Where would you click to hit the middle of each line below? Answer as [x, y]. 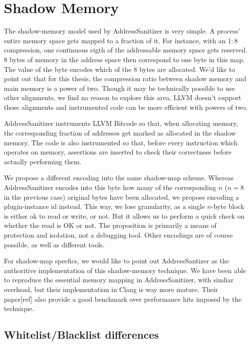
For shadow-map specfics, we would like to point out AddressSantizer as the [117, 261]
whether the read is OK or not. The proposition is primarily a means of [110, 225]
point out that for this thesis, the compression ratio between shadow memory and [125, 78]
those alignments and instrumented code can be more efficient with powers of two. [126, 107]
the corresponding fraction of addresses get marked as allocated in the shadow [120, 133]
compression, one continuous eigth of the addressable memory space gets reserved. [126, 50]
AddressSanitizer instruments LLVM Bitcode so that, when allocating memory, [121, 123]
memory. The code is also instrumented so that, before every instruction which [121, 142]
